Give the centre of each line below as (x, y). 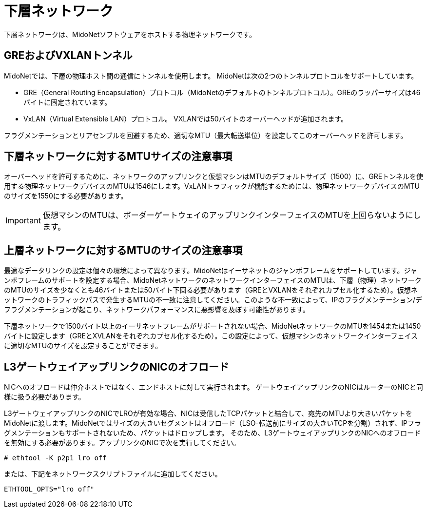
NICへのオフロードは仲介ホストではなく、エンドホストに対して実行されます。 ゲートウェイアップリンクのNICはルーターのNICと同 (213, 387)
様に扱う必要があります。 (45, 397)
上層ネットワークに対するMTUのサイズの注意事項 (123, 250)
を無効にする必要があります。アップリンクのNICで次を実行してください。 (122, 443)
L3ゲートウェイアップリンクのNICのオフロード (116, 367)
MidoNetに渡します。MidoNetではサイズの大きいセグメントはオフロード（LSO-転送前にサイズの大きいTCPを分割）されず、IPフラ (213, 423)
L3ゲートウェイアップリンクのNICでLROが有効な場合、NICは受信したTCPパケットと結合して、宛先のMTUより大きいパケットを (208, 414)
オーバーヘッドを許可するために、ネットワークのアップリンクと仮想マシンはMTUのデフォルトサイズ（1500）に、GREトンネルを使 (213, 177)
